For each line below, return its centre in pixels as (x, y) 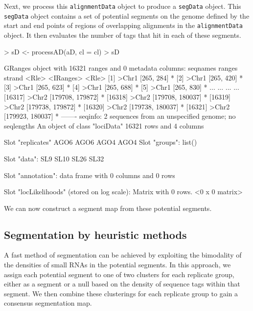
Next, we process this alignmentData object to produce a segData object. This (123, 6)
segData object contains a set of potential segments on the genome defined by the (127, 15)
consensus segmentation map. (48, 303)
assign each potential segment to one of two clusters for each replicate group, (119, 274)
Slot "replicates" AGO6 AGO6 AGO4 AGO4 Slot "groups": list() (101, 142)
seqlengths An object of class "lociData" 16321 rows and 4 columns (104, 125)
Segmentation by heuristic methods (95, 234)
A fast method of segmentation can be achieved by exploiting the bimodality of (123, 255)
